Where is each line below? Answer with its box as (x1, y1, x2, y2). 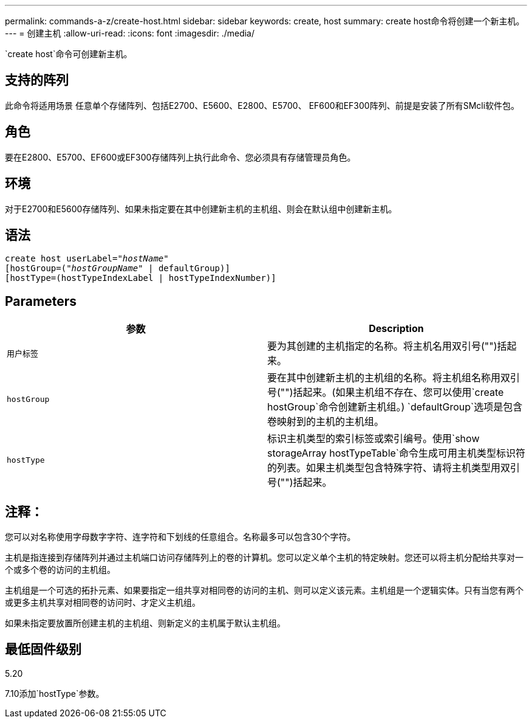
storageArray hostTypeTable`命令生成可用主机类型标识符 (267, 447, 526, 460)
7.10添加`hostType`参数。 (5, 688, 104, 699)
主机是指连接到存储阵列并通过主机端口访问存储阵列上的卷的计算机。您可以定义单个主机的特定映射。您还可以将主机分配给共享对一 (5, 552, 523, 563)
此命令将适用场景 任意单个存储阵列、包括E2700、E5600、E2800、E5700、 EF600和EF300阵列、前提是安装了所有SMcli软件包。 (5, 100, 520, 111)
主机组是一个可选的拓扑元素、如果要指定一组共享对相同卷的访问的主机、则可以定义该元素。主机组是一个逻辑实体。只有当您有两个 (5, 585, 523, 596)
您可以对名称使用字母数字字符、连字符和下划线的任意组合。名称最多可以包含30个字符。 (5, 531, 356, 542)
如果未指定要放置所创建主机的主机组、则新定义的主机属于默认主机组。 (5, 618, 285, 629)
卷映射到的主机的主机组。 (267, 415, 384, 428)
